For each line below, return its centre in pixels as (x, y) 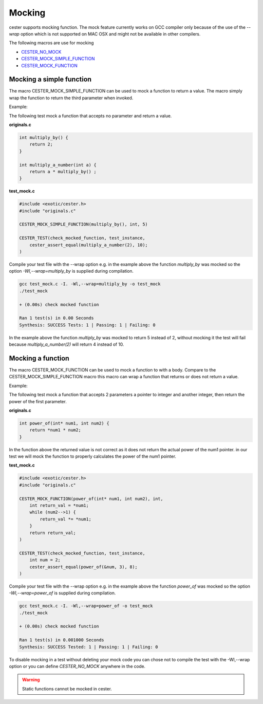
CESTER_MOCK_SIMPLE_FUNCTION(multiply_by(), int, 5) (84, 224)
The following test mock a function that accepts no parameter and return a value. (90, 116)
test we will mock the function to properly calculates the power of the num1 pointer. (93, 456)
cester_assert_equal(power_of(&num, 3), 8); (84, 567)
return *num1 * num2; (55, 430)
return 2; (41, 144)
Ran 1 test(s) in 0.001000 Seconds (62, 640)
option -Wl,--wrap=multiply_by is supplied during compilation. (71, 271)
